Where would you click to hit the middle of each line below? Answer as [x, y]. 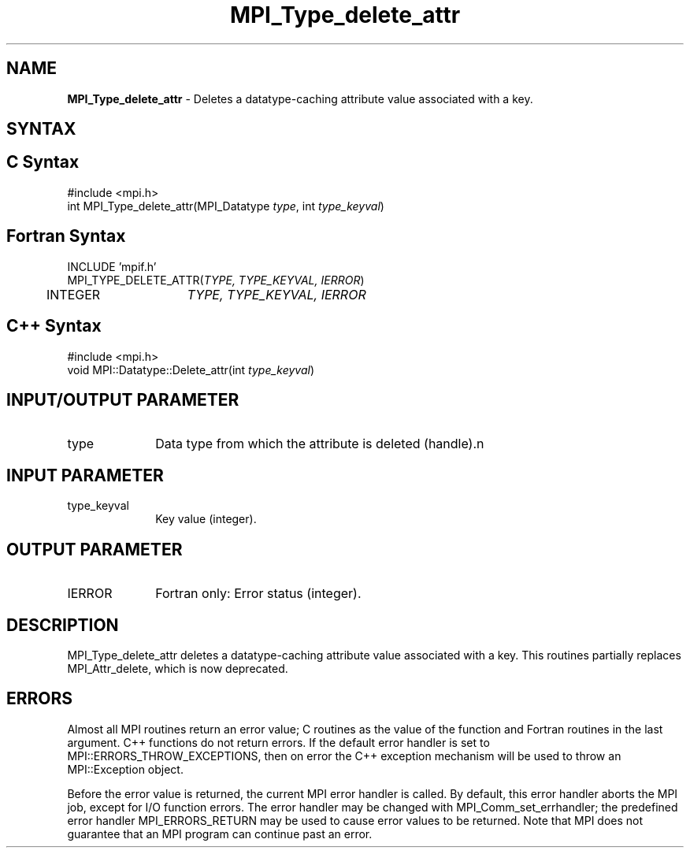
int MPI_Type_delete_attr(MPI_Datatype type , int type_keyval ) [226, 206]
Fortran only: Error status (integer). [258, 594]
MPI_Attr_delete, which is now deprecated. [178, 668]
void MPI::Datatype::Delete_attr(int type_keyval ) [191, 369]
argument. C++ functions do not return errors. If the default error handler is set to [278, 742]
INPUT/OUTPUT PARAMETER [123, 399]
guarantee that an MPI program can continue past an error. [220, 834]
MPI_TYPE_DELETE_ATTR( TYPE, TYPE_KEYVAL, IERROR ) [216, 280]
